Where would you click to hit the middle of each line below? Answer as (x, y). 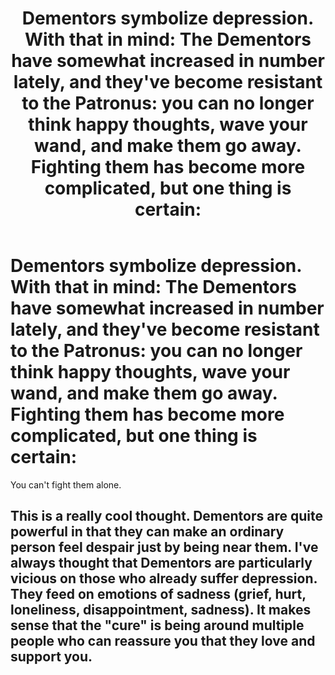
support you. (51, 657)
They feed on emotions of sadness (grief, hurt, (158, 594)
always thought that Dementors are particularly (161, 563)
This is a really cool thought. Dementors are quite (166, 516)
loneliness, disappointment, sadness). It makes (161, 610)
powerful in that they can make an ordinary (147, 532)
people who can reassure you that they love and (163, 641)
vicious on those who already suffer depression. (164, 578)
